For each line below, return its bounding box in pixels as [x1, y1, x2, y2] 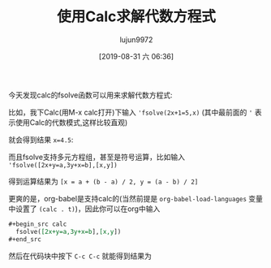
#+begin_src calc [8, 220, 67, 228]
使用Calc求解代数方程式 [56, 7, 217, 26]
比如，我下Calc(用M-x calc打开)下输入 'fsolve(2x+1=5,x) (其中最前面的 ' [8, 107, 253, 117]
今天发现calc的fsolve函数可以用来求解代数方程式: [8, 90, 173, 100]
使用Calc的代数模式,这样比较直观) [15, 117, 128, 127]
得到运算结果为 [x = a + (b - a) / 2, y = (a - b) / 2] [8, 176, 199, 186]
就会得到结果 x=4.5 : [8, 135, 74, 145]
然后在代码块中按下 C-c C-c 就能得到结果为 [8, 251, 152, 261]
